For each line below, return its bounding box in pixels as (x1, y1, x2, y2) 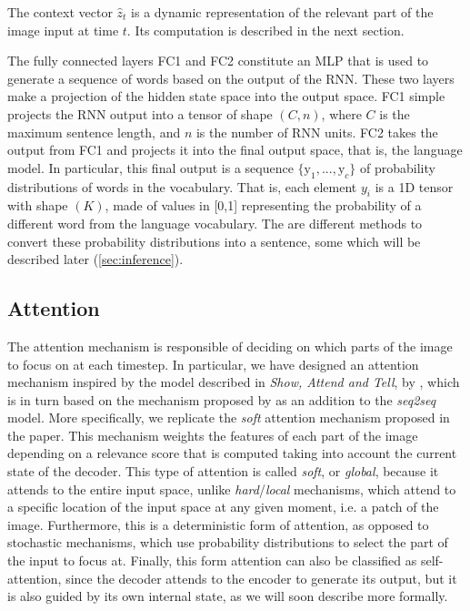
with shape (7, 196, 68, 215)
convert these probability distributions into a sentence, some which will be (7, 231, 421, 250)
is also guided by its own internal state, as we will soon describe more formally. (7, 586, 448, 606)
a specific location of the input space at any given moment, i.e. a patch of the (7, 497, 439, 516)
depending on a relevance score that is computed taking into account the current (7, 443, 457, 463)
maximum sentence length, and (7, 122, 181, 141)
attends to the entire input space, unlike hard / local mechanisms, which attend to (7, 479, 456, 498)
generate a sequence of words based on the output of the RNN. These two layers (7, 68, 455, 87)
